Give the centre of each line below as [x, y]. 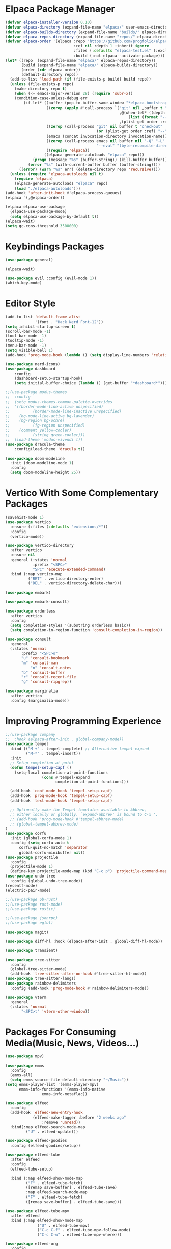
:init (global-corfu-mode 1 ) [41, 838]
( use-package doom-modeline [35, 458]
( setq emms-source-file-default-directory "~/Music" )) [69, 1080]
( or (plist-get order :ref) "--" [132, 131]
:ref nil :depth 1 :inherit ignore [111, 46]
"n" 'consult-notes [51, 668]
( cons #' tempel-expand [66, 777]
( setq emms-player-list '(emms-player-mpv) [52, 1084]
